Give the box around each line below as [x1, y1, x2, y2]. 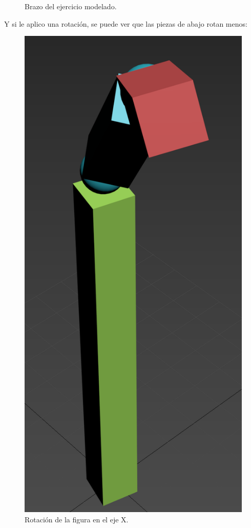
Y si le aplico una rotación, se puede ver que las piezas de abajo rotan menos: [4, 18, 247, 29]
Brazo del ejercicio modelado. [25, 1, 117, 11]
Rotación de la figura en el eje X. [25, 514, 129, 524]
